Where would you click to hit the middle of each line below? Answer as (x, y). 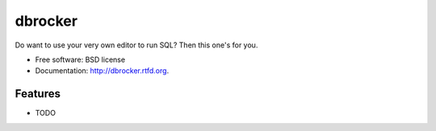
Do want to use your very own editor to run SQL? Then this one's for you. (136, 45)
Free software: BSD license (80, 59)
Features (38, 94)
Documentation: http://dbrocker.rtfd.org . (102, 71)
